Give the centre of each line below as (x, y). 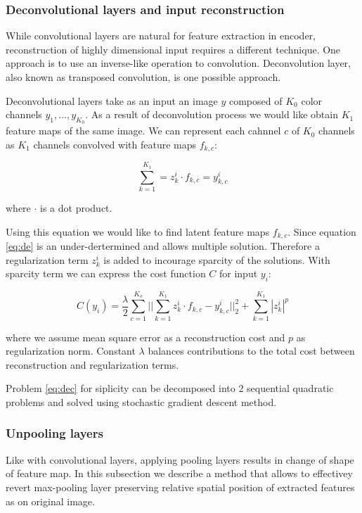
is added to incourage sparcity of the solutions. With (217, 259)
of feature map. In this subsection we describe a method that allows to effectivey (179, 473)
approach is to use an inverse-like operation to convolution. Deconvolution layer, (178, 63)
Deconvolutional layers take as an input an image (112, 100)
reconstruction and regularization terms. (92, 364)
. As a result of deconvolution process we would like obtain (212, 114)
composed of (256, 100)
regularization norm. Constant (71, 351)
